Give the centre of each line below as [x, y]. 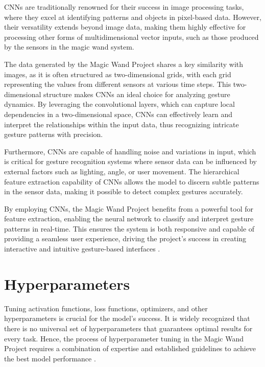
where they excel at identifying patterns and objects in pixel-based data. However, [133, 17]
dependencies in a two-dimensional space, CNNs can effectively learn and [118, 114]
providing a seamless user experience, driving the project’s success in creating [125, 238]
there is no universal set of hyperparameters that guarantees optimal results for [128, 328]
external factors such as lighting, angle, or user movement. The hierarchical [122, 171]
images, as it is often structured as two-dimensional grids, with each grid [118, 74]
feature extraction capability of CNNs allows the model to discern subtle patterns [132, 181]
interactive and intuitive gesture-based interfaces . [82, 249]
